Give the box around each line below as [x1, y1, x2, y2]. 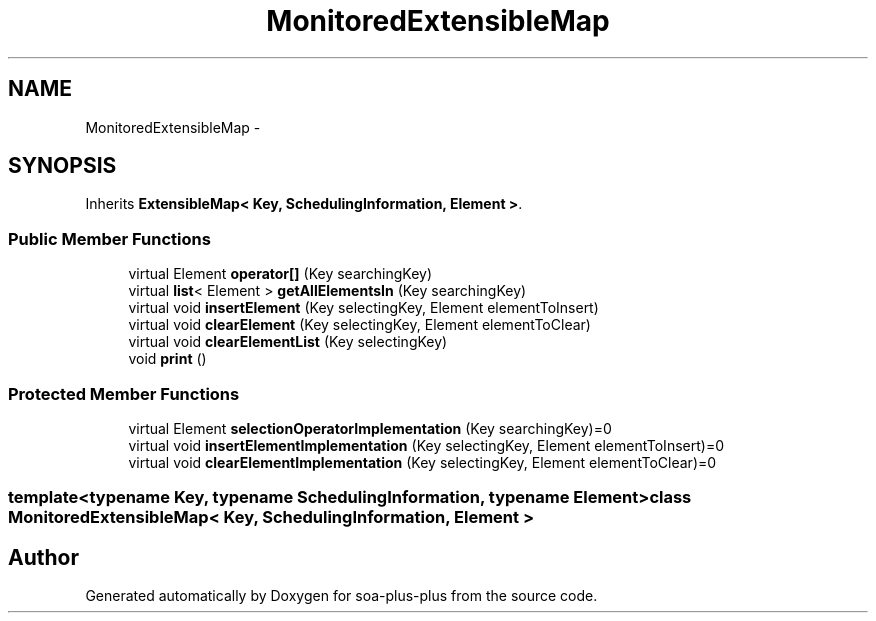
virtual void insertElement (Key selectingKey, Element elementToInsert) [128, 299, 599, 317]
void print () [128, 350, 207, 368]
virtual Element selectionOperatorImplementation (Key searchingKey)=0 [128, 419, 612, 437]
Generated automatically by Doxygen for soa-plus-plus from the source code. [85, 587, 598, 605]
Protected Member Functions [8, 383, 240, 404]
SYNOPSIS [8, 153, 117, 179]
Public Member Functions [8, 228, 211, 249]
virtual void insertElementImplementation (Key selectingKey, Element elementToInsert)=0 [128, 436, 724, 454]
